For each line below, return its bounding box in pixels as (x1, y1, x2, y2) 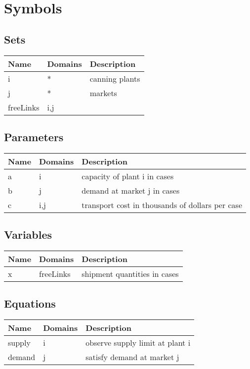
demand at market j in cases (82, 184, 180, 196)
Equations (4, 296, 56, 311)
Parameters (4, 129, 64, 144)
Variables (4, 227, 52, 242)
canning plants (89, 72, 140, 84)
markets (89, 87, 117, 99)
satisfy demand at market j (85, 351, 179, 363)
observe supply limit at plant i (85, 337, 191, 349)
